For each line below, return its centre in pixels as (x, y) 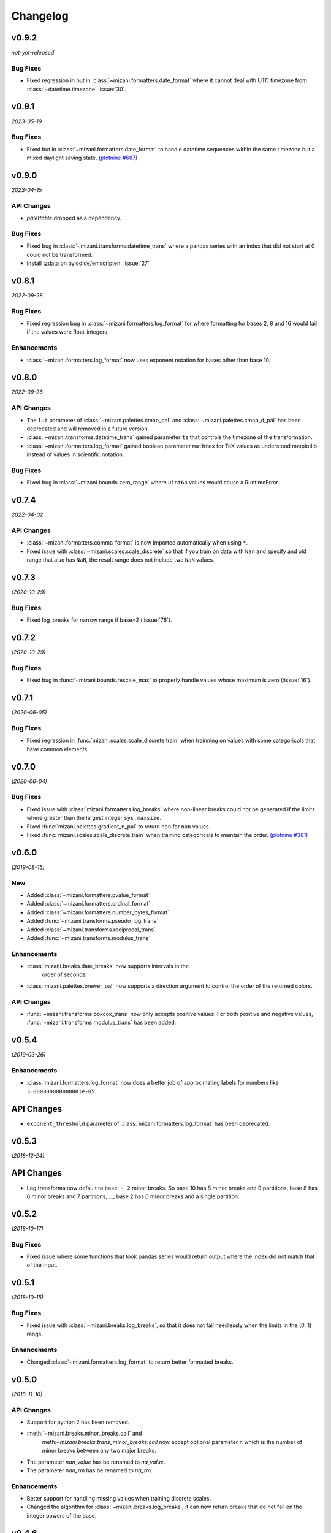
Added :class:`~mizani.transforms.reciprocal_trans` (91, 930)
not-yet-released (33, 53)
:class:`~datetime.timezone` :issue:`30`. (77, 89)
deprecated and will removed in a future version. (88, 429)
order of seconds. (65, 974)
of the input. (42, 1265)
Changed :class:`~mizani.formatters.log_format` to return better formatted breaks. (130, 1362)
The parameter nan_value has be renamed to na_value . (96, 1462)
